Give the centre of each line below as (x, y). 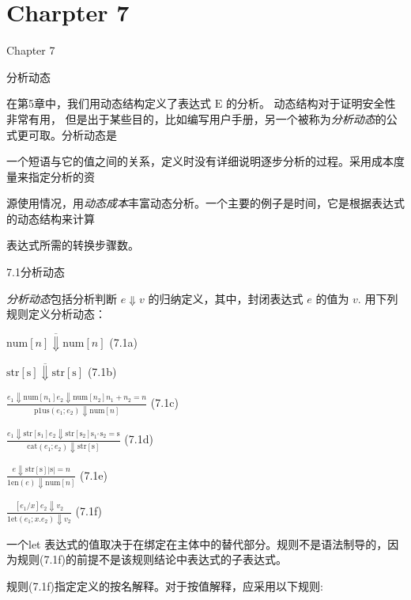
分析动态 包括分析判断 (62, 298)
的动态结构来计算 (51, 218)
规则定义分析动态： (56, 314)
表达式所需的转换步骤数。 (73, 245)
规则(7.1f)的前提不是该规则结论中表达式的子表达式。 (152, 559)
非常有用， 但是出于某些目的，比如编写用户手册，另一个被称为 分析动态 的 (196, 118)
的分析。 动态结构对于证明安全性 (311, 103)
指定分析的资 (61, 176)
